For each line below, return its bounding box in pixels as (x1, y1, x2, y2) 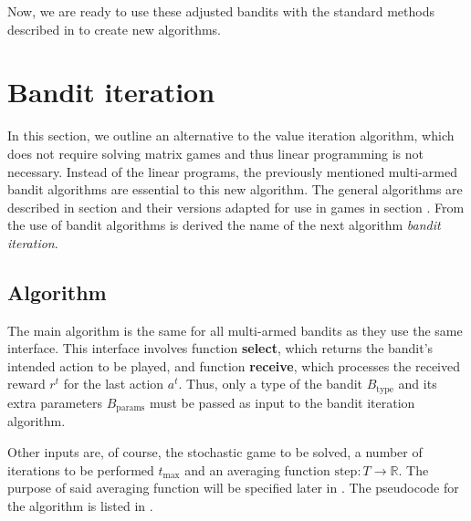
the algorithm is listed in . (7, 495, 153, 515)
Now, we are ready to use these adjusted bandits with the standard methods (7, 2, 435, 20)
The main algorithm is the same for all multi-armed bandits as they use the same (7, 320, 463, 339)
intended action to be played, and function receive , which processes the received (7, 356, 460, 375)
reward (7, 374, 46, 393)
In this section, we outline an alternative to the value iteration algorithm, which (7, 126, 455, 145)
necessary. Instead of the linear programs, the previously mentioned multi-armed (7, 162, 457, 181)
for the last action (63, 374, 164, 393)
